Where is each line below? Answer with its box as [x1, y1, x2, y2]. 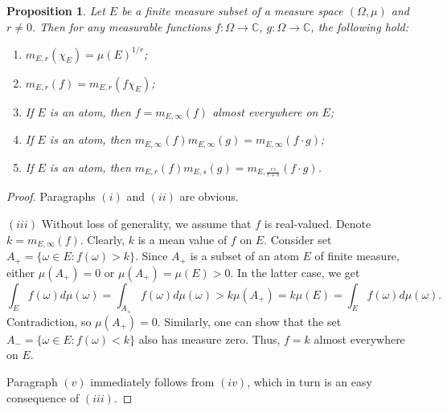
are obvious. [179, 188, 239, 205]
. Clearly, [80, 230, 125, 247]
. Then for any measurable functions [31, 18, 211, 35]
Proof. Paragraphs [6, 188, 96, 205]
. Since [134, 247, 168, 264]
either [6, 263, 35, 280]
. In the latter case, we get [230, 263, 360, 280]
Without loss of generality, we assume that [41, 215, 252, 232]
